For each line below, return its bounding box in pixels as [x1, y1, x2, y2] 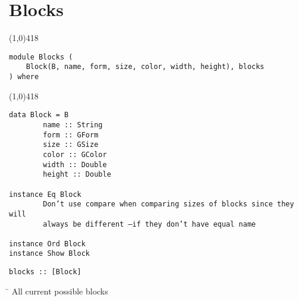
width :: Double [43, 160, 107, 169]
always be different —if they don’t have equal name [43, 220, 256, 228]
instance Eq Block [9, 190, 81, 199]
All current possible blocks [11, 284, 108, 297]
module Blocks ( [9, 52, 73, 61]
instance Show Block [9, 249, 90, 258]
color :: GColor [43, 150, 107, 159]
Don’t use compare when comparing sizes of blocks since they [43, 200, 294, 209]
